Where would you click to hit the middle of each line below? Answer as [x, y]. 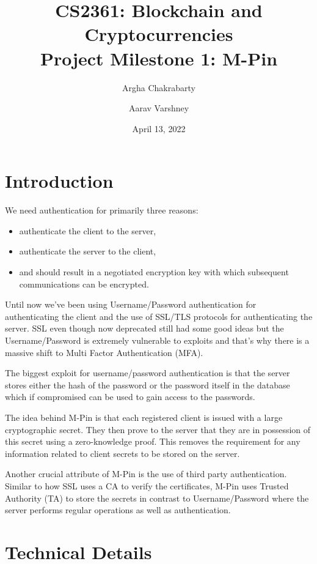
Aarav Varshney [159, 108]
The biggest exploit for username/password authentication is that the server [148, 373]
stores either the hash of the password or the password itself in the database [148, 384]
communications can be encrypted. [84, 284]
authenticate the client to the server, [88, 230]
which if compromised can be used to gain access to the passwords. [130, 397]
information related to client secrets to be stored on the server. [122, 453]
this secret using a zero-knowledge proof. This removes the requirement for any [153, 441]
